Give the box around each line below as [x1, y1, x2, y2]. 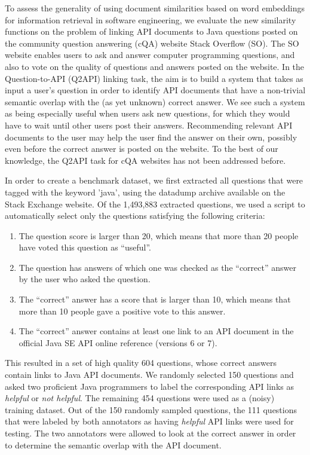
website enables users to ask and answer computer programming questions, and [5, 48, 295, 61]
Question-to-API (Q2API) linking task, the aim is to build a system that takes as [5, 72, 303, 84]
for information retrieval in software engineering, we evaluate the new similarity [5, 13, 296, 26]
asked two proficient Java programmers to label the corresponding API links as [5, 380, 294, 392]
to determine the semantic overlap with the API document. [5, 438, 222, 451]
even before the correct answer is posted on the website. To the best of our [5, 142, 278, 155]
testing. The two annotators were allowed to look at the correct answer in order [5, 427, 296, 439]
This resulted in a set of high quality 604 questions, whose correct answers [5, 356, 277, 369]
